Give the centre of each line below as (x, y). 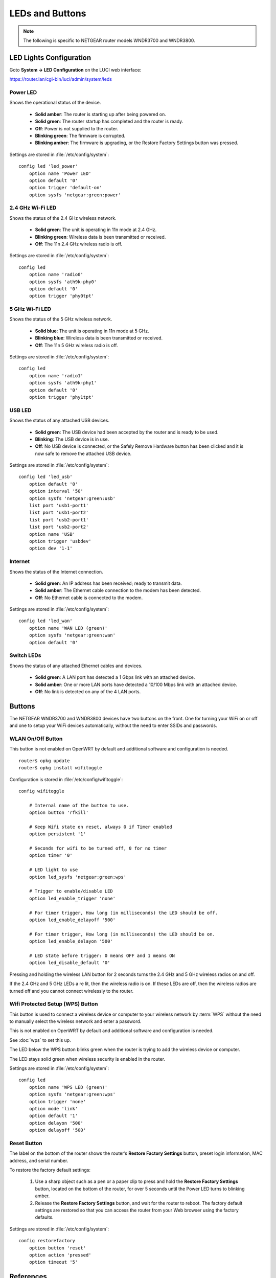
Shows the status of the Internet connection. (56, 572)
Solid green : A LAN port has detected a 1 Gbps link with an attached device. (115, 677)
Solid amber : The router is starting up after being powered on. (100, 114)
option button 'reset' (57, 1248)
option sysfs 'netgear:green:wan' (72, 635)
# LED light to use (53, 870)
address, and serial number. (39, 1160)
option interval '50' (56, 491)
